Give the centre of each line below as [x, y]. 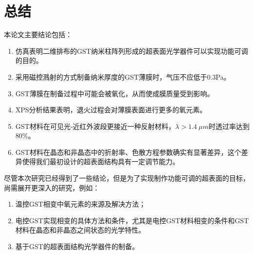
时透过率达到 [229, 126]
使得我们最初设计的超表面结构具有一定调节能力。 [101, 161]
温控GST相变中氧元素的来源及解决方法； [80, 204]
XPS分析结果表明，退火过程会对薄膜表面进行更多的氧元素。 [111, 110]
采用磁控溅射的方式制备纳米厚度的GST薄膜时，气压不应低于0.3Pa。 [123, 76]
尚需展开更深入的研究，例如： [52, 187]
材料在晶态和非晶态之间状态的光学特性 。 [80, 230]
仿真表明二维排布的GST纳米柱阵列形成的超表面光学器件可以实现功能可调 [132, 51]
